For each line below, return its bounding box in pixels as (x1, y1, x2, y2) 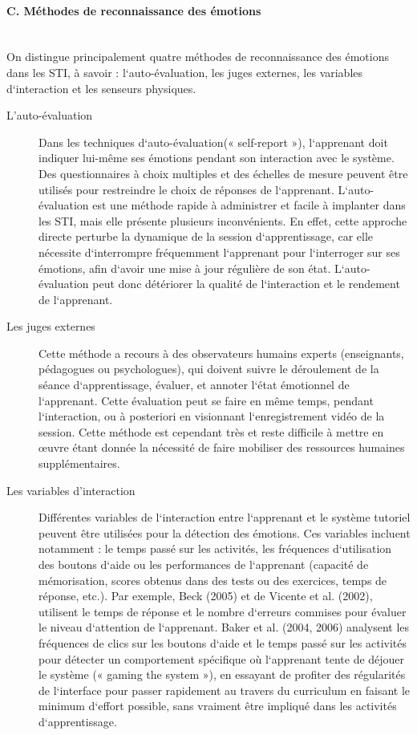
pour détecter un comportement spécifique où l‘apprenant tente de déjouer (38, 650, 405, 667)
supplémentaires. (38, 455, 120, 472)
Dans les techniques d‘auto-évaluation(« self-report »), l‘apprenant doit (38, 133, 388, 150)
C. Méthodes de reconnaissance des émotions (6, 2, 261, 18)
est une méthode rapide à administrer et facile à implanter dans (92, 197, 406, 213)
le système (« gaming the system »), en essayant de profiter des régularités (38, 666, 406, 683)
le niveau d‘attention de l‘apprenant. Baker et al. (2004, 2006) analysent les (38, 619, 410, 636)
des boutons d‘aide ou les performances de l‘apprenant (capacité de (38, 556, 369, 573)
